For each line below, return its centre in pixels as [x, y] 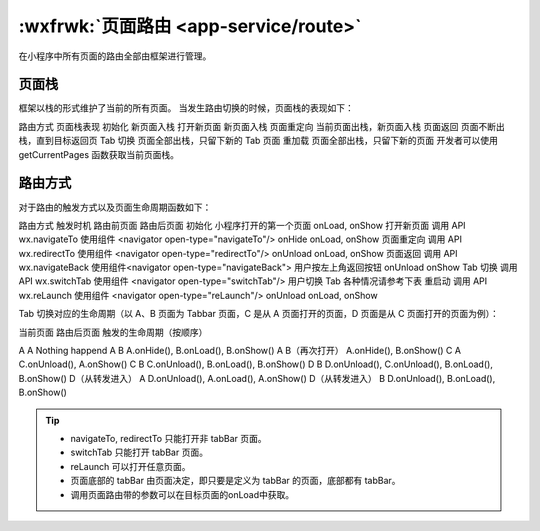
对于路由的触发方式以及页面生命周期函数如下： [115, 207]
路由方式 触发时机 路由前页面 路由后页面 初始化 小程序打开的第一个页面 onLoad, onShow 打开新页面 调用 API [242, 225]
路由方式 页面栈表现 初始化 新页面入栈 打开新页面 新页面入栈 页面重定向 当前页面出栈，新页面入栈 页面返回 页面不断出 [261, 126]
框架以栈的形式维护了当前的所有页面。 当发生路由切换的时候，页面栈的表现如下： [186, 108]
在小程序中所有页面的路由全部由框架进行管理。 [115, 56]
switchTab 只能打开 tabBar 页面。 [139, 452]
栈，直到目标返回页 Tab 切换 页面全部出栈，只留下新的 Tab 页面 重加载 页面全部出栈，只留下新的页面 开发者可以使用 [258, 141]
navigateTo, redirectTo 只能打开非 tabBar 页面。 [168, 438]
